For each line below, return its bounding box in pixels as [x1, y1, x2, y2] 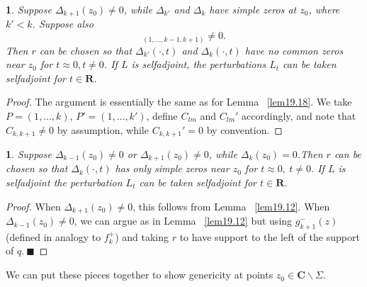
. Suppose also [32, 16, 94, 31]
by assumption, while [57, 122, 149, 137]
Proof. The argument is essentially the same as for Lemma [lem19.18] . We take [6, 94, 352, 109]
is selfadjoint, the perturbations [131, 57, 266, 72]
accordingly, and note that [242, 108, 356, 123]
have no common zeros [244, 43, 344, 57]
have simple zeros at [209, 2, 297, 16]
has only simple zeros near [115, 161, 230, 176]
